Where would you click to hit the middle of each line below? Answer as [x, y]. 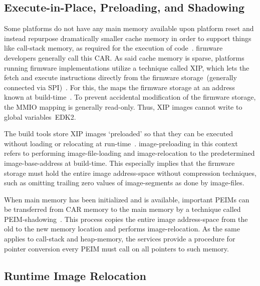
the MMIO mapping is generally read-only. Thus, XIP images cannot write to [123, 106]
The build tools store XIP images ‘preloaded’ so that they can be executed [119, 133]
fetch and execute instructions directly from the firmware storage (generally [120, 77]
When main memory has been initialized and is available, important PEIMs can [127, 199]
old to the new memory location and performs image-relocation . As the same [122, 229]
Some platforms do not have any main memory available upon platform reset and [129, 28]
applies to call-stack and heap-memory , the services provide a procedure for [120, 239]
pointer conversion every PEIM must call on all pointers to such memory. [116, 248]
